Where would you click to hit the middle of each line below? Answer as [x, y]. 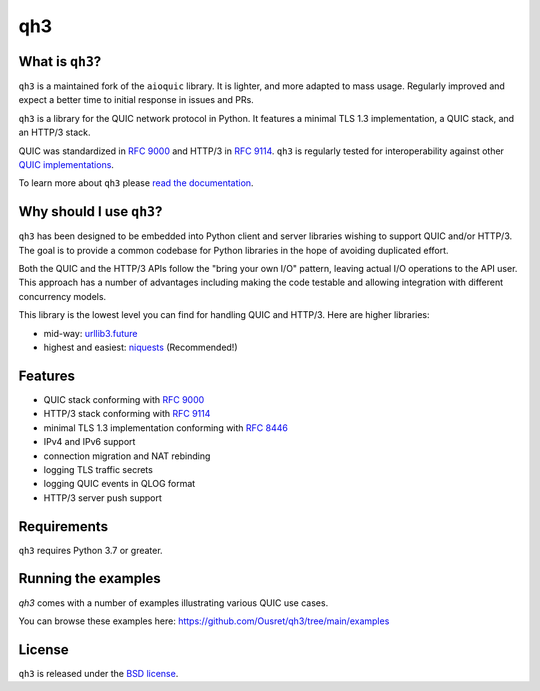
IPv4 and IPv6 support [89, 442]
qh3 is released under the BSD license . [98, 673]
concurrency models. [62, 296]
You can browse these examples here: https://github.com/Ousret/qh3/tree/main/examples [204, 621]
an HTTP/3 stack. [54, 132]
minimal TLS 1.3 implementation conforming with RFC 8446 [166, 427]
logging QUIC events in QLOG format [119, 484]
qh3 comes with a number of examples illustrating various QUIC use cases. [173, 602]
